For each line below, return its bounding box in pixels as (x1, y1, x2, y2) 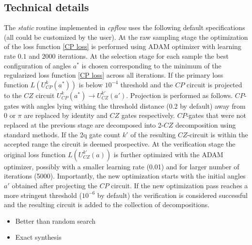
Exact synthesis (15, 232, 62, 242)
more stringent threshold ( (4, 190, 82, 200)
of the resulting (130, 129, 176, 139)
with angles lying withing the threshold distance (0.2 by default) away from (21, 100, 246, 111)
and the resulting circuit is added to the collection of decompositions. (4, 199, 210, 210)
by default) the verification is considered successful (97, 190, 248, 200)
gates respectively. (121, 110, 175, 120)
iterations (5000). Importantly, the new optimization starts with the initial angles (4, 171, 246, 181)
